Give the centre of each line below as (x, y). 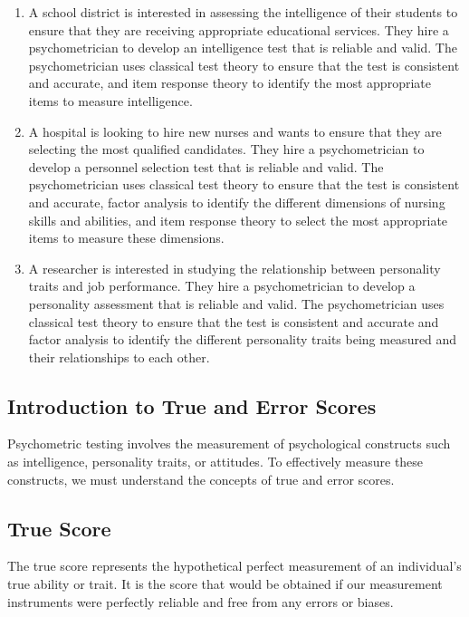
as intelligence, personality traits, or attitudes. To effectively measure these (215, 462)
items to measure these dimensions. (126, 238)
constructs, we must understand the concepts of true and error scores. (201, 479)
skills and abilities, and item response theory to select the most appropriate (238, 220)
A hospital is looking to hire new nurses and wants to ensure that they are (235, 131)
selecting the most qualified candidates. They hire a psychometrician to (226, 149)
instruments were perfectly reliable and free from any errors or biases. (201, 601)
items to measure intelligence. (110, 100)
